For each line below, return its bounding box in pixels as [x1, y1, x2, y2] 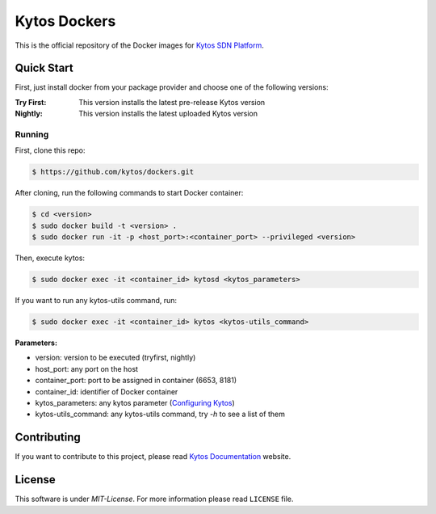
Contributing [15, 431, 81, 444]
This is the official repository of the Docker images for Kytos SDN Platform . [15, 40, 264, 50]
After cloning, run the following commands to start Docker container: [15, 188, 244, 198]
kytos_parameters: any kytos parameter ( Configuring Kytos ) [35, 398, 236, 407]
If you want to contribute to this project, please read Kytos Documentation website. [15, 452, 291, 461]
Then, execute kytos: [15, 253, 85, 263]
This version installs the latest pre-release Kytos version [78, 97, 266, 107]
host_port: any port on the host [35, 364, 139, 373]
